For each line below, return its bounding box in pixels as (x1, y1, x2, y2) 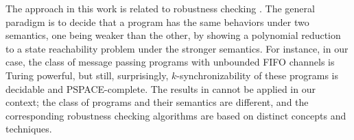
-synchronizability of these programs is (176, 68, 338, 82)
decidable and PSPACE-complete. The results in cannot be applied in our (5, 81, 316, 96)
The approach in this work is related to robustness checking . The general (5, 1, 315, 15)
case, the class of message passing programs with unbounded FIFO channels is (5, 55, 335, 69)
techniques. (5, 122, 52, 136)
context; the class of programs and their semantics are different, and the (5, 95, 309, 109)
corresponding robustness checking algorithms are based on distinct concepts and (5, 108, 346, 122)
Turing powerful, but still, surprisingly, (5, 68, 169, 82)
